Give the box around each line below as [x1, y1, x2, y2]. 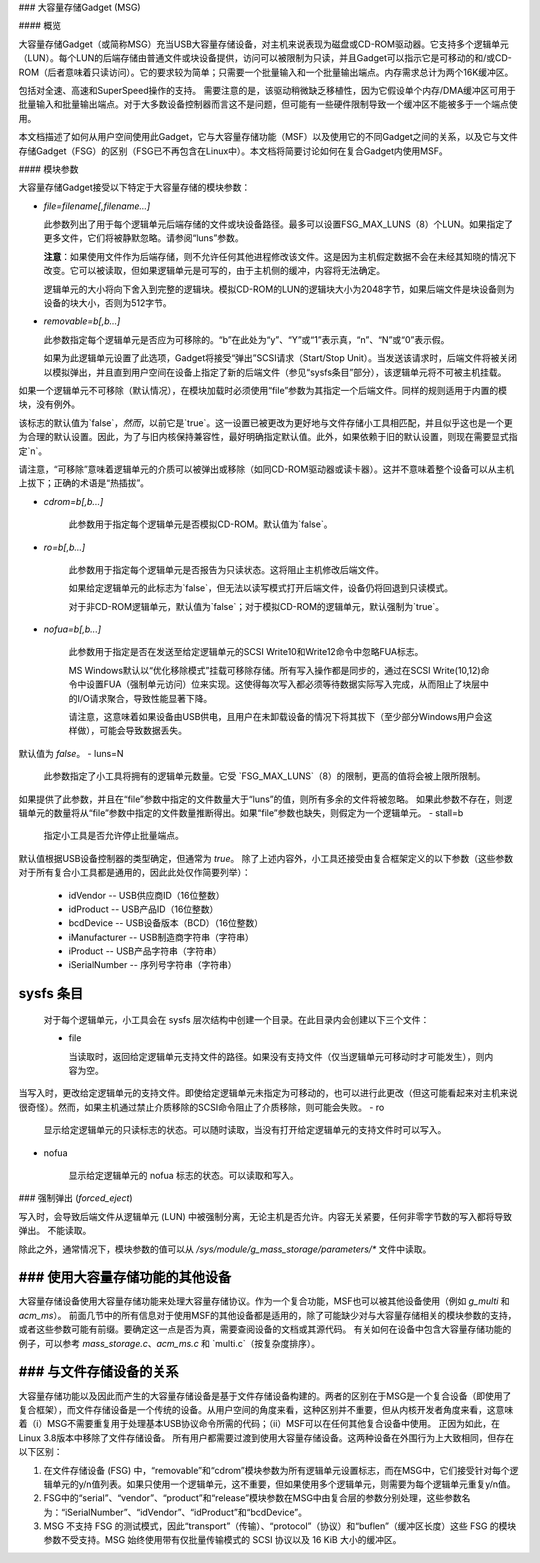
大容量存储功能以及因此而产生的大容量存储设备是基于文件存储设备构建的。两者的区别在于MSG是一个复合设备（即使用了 [18, 1390, 512, 1402]
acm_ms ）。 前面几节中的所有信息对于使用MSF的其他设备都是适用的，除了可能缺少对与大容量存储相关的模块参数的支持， [18, 1309, 517, 1321]
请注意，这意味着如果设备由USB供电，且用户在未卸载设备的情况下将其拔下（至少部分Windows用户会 [68, 711, 484, 723]
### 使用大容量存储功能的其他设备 [18, 1269, 232, 1286]
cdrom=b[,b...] [43, 495, 104, 507]
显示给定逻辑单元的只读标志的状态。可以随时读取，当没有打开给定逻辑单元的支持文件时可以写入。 [43, 1124, 447, 1136]
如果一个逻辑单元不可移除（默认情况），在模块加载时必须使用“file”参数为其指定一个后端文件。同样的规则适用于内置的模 [18, 384, 508, 396]
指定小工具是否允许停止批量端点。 [43, 830, 184, 842]
